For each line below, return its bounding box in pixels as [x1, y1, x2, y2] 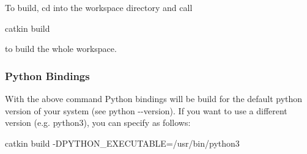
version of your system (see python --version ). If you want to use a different [5, 104, 287, 117]
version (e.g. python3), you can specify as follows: [5, 116, 191, 129]
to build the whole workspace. [5, 42, 117, 55]
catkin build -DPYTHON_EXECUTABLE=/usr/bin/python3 [5, 136, 240, 149]
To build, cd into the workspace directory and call [5, 1, 193, 13]
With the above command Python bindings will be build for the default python [5, 92, 303, 105]
